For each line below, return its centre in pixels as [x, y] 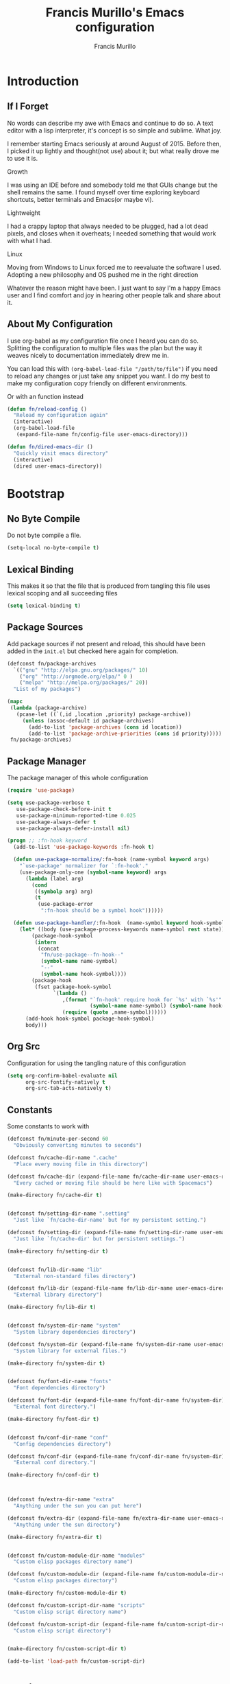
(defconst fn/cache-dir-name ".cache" [62, 1158]
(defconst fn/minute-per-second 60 [58, 1139]
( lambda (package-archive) [49, 708]
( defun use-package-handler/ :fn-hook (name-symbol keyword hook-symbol [119, 923]
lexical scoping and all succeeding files [62, 593]
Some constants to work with [48, 1126]
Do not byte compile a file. [44, 535]
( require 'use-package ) [41, 790]
